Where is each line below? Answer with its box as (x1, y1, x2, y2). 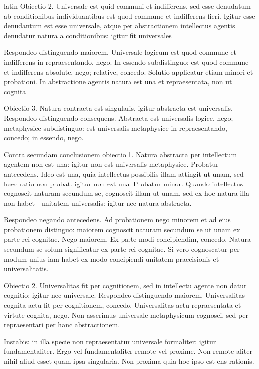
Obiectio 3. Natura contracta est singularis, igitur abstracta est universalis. (4, 103, 233, 113)
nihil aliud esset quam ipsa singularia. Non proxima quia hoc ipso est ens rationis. (4, 356, 254, 366)
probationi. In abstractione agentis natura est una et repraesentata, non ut (4, 76, 232, 87)
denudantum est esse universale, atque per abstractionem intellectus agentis (4, 20, 235, 31)
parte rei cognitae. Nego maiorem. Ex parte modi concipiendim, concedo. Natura (4, 234, 251, 244)
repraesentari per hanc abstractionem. (4, 319, 120, 330)
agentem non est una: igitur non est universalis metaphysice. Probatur (4, 159, 219, 169)
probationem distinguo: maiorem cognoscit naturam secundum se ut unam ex (4, 224, 240, 234)
